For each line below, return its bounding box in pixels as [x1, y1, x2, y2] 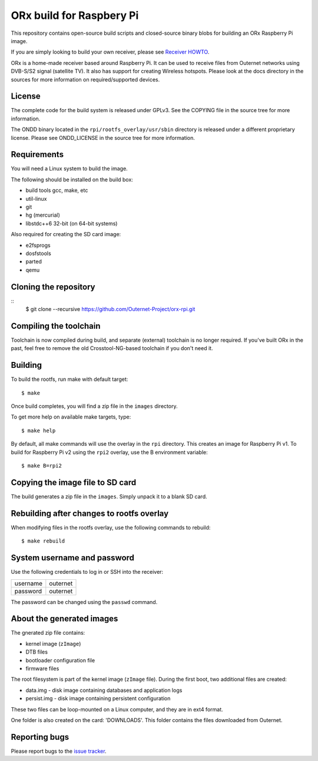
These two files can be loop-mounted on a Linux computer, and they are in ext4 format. [11, 706, 223, 713]
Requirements [11, 149, 64, 159]
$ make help [21, 427, 56, 434]
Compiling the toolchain [11, 321, 101, 331]
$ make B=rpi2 [21, 462, 62, 469]
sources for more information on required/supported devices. [11, 76, 160, 83]
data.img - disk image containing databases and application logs [25, 687, 183, 694]
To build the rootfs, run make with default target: [11, 375, 128, 383]
